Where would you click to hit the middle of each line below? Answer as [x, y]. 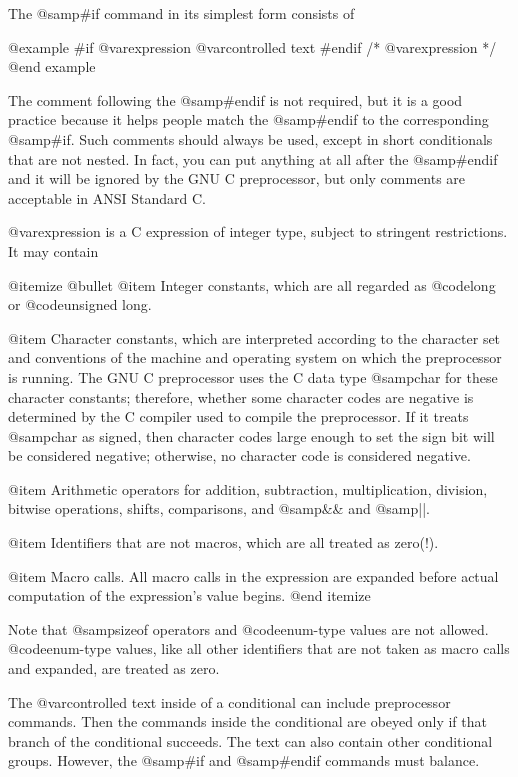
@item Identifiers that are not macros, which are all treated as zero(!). [223, 542]
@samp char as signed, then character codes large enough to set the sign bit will [251, 435]
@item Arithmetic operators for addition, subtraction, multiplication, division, [248, 488]
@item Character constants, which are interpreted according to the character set [254, 337]
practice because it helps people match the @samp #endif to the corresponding [248, 119]
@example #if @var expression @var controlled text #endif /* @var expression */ [252, 46]
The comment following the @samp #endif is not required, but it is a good [235, 99]
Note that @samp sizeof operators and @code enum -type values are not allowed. [248, 628]
